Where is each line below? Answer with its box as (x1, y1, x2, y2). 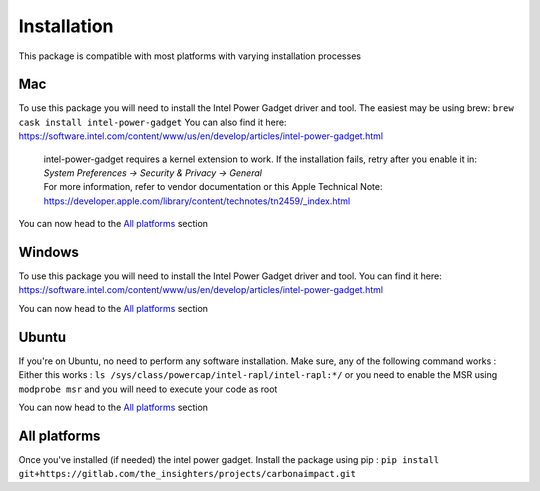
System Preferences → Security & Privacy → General (43, 167, 262, 179)
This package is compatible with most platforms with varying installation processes (18, 50, 362, 62)
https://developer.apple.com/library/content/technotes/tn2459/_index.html (43, 195, 351, 207)
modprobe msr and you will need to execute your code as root (18, 383, 278, 395)
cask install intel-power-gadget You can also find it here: (18, 116, 287, 128)
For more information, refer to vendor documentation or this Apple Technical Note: (43, 181, 383, 193)
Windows (18, 244, 79, 260)
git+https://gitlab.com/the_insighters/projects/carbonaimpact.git (18, 468, 357, 480)
